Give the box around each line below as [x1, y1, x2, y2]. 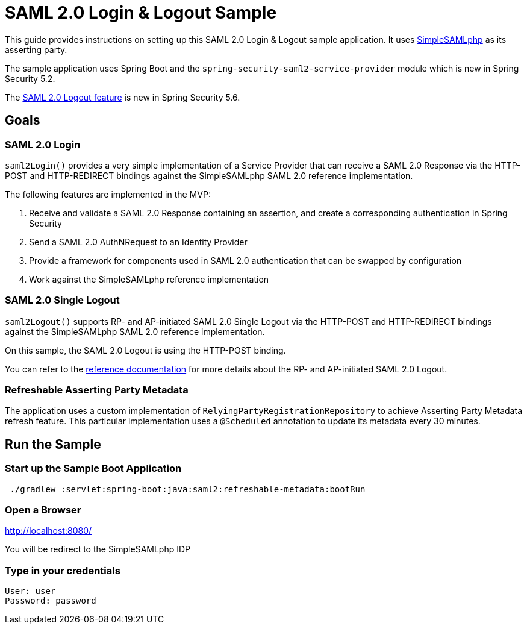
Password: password [5, 596, 96, 606]
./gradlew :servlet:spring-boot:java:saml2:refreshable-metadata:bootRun [10, 484, 366, 494]
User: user [5, 586, 56, 596]
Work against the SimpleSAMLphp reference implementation [29, 274, 269, 284]
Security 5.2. [5, 73, 55, 84]
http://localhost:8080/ [5, 525, 92, 536]
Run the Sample [5, 436, 101, 452]
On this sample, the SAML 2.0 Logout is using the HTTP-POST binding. [5, 345, 286, 355]
